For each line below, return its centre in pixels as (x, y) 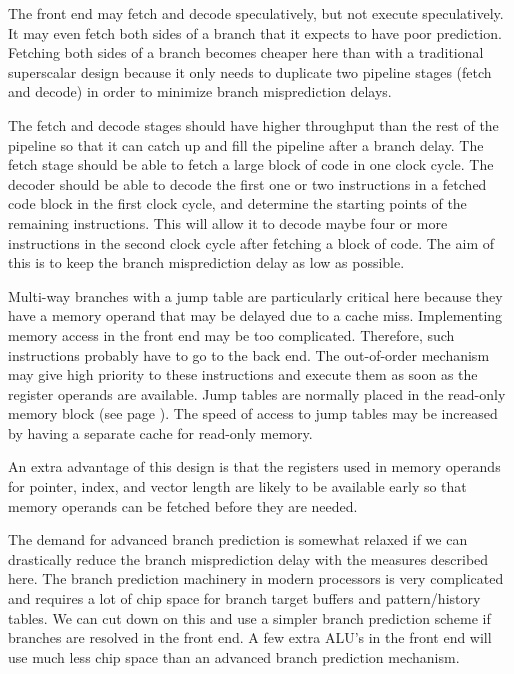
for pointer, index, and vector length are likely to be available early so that (237, 486)
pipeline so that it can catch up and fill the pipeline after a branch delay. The (246, 144)
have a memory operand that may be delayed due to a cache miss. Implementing (255, 315)
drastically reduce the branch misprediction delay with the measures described (248, 558)
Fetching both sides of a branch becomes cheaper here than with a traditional (246, 52)
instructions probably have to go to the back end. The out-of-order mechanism (249, 354)
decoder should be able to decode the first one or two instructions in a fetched (247, 183)
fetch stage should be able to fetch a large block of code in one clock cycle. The (251, 164)
